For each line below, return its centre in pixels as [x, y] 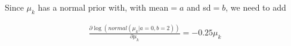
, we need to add [256, 7]
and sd [199, 7]
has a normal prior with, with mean [103, 7]
